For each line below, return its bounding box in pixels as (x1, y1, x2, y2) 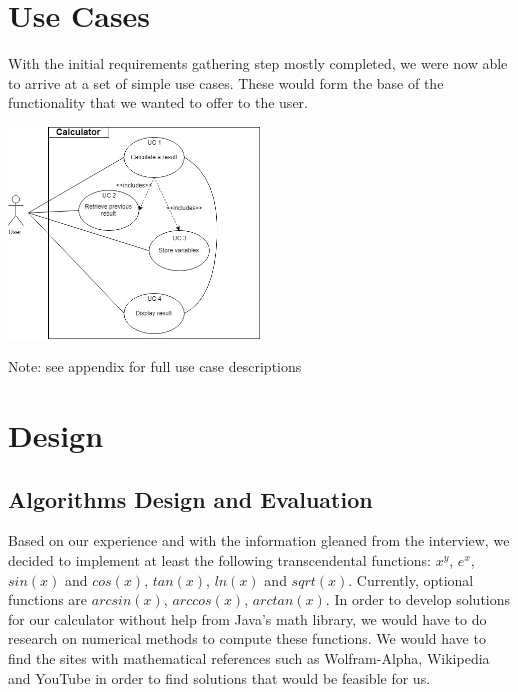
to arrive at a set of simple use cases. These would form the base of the (8, 72, 444, 93)
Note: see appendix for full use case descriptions (8, 356, 302, 377)
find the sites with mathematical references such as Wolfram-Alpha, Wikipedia (8, 647, 490, 668)
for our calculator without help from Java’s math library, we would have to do (8, 608, 487, 629)
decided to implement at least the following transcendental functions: (8, 550, 431, 571)
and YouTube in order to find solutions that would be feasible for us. (8, 667, 431, 688)
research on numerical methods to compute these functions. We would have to (8, 628, 486, 649)
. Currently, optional (348, 569, 474, 590)
